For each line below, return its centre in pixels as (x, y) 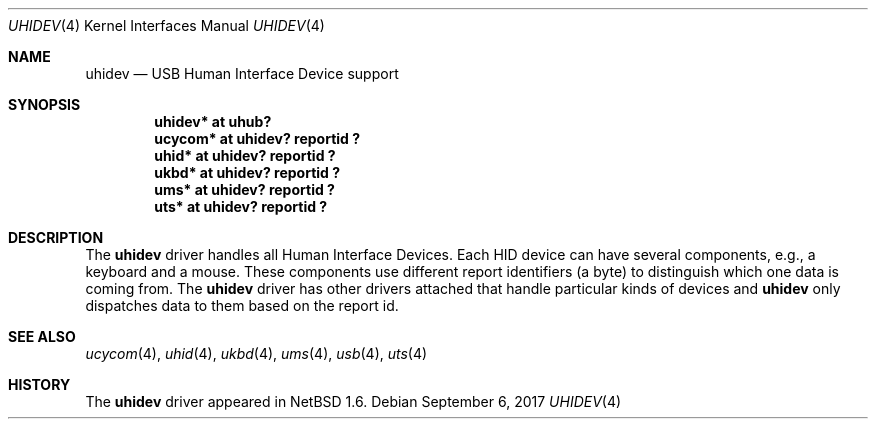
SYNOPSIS (44, 104)
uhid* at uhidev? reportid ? (245, 155)
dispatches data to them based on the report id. (242, 305)
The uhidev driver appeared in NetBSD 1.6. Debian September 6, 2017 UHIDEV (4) (353, 401)
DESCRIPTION (56, 237)
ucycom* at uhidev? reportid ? (257, 138)
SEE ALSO (42, 336)
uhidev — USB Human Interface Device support (242, 73)
